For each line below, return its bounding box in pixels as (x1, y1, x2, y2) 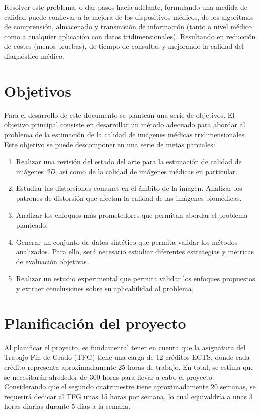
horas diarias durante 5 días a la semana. (4, 401, 131, 411)
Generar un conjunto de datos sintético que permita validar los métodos (16, 236, 238, 247)
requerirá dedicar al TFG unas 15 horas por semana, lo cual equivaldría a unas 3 (4, 391, 253, 401)
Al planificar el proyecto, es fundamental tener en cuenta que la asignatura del (4, 341, 246, 352)
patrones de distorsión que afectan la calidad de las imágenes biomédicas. (16, 192, 242, 203)
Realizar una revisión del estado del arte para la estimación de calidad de (16, 156, 242, 167)
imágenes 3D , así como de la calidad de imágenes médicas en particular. (16, 166, 238, 176)
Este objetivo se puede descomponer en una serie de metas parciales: (4, 139, 215, 150)
